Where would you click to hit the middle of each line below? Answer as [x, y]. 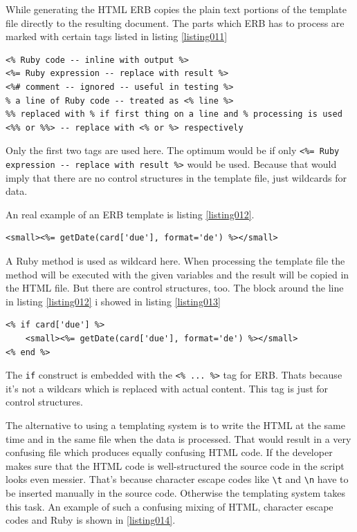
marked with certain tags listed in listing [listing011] [117, 36]
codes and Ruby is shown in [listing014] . [91, 520]
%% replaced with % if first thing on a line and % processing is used [174, 114]
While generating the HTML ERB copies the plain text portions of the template [176, 9]
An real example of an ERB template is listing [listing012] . [130, 214]
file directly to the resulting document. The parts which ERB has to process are [175, 22]
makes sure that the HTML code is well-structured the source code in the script [175, 465]
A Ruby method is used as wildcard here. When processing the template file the [175, 261]
